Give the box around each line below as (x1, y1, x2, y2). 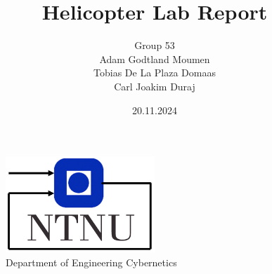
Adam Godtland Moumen (99, 51, 210, 66)
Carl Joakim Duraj (114, 78, 195, 93)
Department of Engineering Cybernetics (6, 254, 177, 269)
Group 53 (134, 38, 175, 53)
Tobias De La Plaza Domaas (93, 65, 216, 80)
